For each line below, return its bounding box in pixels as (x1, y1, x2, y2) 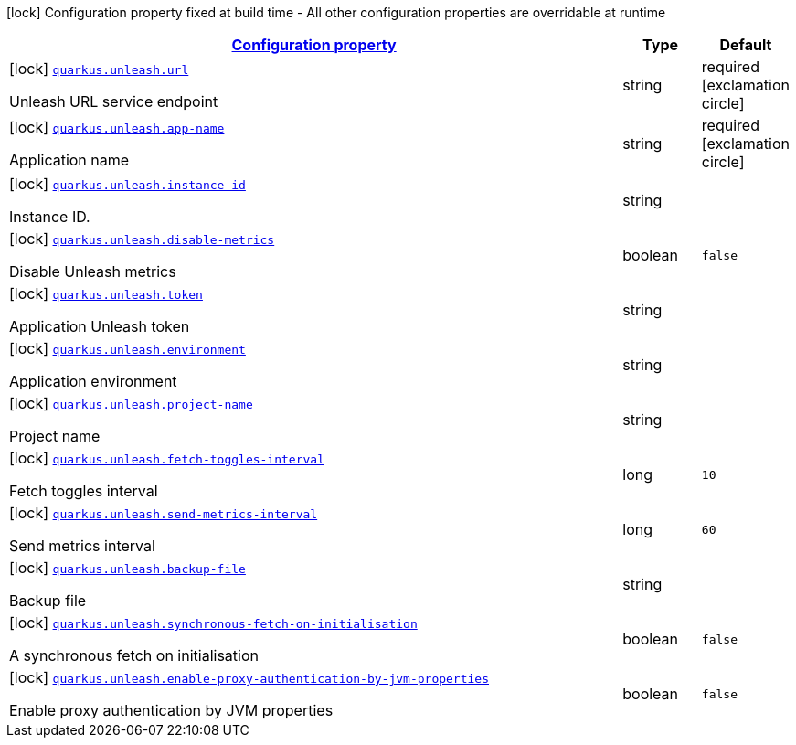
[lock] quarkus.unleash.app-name (9, 118, 225, 136)
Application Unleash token (9, 317, 190, 335)
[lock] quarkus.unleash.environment (9, 339, 246, 357)
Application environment (9, 372, 177, 390)
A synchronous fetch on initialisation (9, 646, 259, 665)
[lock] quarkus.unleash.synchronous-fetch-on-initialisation (9, 613, 418, 632)
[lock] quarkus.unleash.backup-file (9, 559, 246, 577)
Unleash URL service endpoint (9, 92, 218, 111)
